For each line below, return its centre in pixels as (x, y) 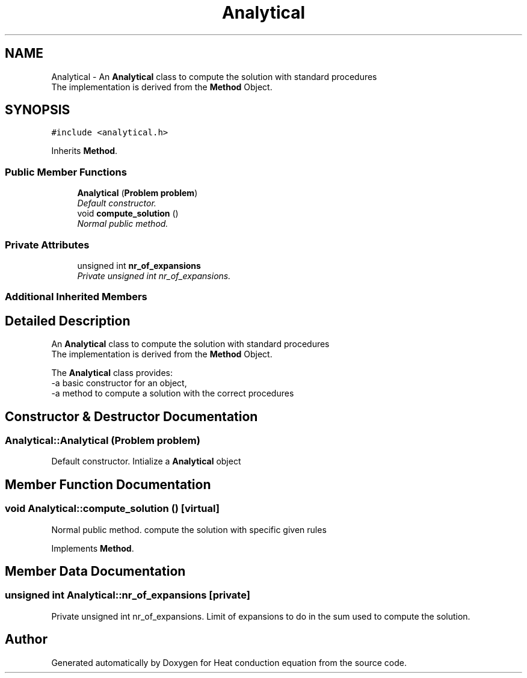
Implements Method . (93, 548)
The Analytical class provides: (112, 373)
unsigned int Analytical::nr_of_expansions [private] (128, 595)
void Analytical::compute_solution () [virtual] (112, 509)
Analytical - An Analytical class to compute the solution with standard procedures (214, 76)
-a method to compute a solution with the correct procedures (173, 393)
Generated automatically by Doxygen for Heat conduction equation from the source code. (229, 662)
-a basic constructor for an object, (119, 383)
